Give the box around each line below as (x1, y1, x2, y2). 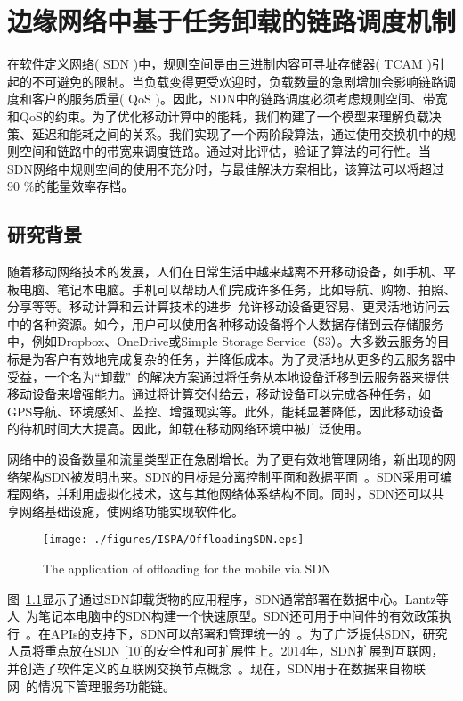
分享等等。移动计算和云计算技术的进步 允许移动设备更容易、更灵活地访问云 (7, 297, 450, 316)
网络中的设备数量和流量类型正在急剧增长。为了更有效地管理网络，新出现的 (7, 449, 443, 468)
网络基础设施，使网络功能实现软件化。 (19, 501, 244, 520)
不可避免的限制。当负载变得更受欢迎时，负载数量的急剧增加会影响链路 (31, 71, 443, 90)
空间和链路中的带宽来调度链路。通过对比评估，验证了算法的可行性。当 (19, 142, 431, 161)
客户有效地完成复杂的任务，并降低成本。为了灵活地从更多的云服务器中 (44, 350, 456, 368)
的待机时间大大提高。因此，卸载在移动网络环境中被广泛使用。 (7, 419, 369, 438)
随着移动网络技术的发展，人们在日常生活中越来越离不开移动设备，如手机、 (7, 262, 443, 281)
